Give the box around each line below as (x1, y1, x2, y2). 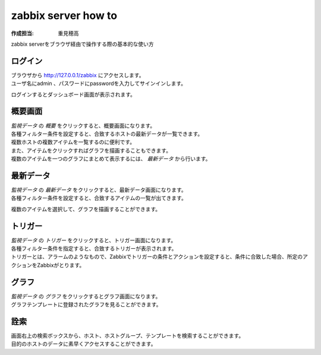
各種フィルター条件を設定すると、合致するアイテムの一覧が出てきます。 (11, 195, 187, 202)
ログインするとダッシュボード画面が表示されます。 (11, 91, 136, 98)
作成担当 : (11, 30, 34, 37)
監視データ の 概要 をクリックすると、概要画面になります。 (11, 122, 156, 129)
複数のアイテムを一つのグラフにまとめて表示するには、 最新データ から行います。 (11, 155, 211, 163)
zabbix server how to (11, 9, 118, 22)
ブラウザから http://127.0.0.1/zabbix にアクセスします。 (11, 71, 144, 78)
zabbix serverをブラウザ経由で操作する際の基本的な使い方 (11, 40, 154, 47)
